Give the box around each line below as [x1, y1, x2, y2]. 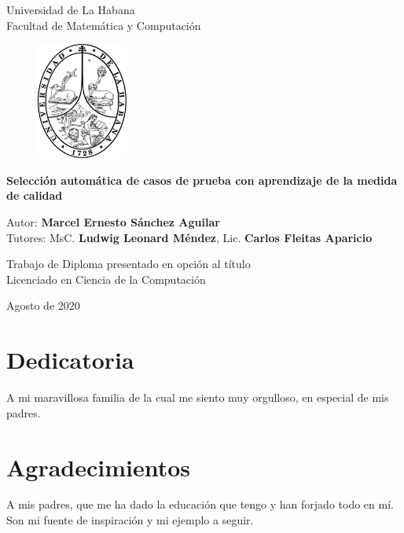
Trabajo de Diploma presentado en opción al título [6, 255, 251, 272]
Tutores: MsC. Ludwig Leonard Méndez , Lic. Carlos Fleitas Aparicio [6, 229, 373, 245]
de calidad [6, 187, 63, 204]
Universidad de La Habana [6, 2, 135, 17]
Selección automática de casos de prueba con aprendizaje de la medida [6, 171, 398, 188]
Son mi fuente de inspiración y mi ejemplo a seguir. [6, 512, 254, 528]
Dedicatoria [6, 344, 134, 376]
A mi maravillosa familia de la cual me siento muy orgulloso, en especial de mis [6, 389, 389, 406]
